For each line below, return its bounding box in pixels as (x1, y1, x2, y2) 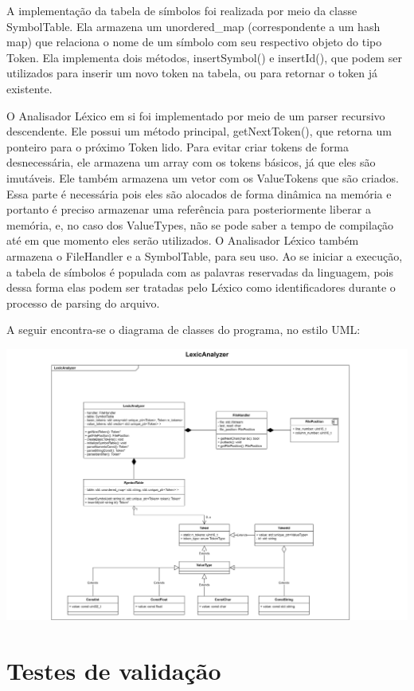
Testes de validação (6, 654, 221, 686)
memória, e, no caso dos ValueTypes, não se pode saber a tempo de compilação (6, 216, 394, 233)
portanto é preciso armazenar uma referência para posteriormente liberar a (6, 201, 371, 218)
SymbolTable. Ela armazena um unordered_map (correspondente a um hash (6, 18, 381, 34)
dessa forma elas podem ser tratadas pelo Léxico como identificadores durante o (6, 279, 396, 296)
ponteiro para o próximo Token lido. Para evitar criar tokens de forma (6, 138, 349, 155)
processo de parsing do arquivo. (6, 294, 160, 311)
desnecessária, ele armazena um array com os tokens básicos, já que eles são (6, 154, 376, 171)
